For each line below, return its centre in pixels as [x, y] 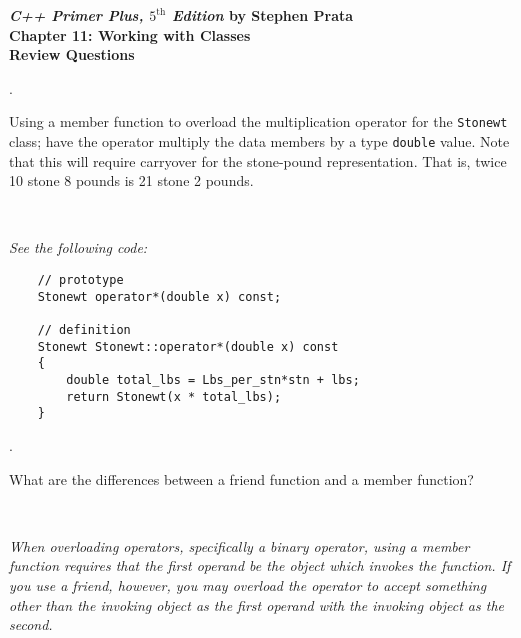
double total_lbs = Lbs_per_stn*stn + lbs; [213, 380]
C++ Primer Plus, [76, 15]
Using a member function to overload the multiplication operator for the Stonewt [258, 121]
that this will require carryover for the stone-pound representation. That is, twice [258, 160]
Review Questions [72, 54]
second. [31, 624]
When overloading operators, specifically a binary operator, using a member [239, 545]
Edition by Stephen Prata [263, 15]
